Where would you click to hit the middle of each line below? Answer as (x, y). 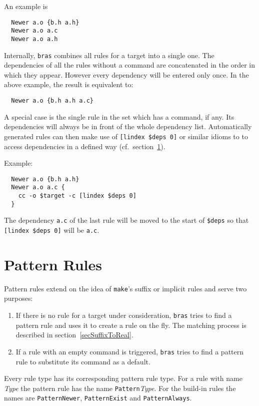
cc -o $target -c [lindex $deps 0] (77, 196)
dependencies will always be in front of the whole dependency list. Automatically (128, 126)
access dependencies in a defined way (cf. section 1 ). (85, 146)
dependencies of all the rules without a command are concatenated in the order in (129, 65)
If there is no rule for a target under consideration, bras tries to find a (124, 315)
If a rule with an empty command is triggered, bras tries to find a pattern (130, 351)
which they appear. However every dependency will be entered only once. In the (126, 74)
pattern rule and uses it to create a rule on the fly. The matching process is (131, 325)
